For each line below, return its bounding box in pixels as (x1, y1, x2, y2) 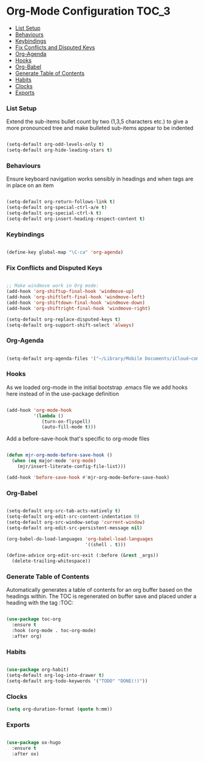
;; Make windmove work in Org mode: (6, 283, 99, 289)
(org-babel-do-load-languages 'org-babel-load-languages (6, 536, 154, 542)
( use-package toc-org (6, 616, 61, 622)
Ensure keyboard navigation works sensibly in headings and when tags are (6, 175, 194, 183)
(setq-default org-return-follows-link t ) (6, 199, 115, 205)
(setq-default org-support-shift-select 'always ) (6, 322, 135, 328)
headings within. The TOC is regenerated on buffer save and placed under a (6, 592, 197, 600)
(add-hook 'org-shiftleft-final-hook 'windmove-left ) (6, 294, 146, 300)
